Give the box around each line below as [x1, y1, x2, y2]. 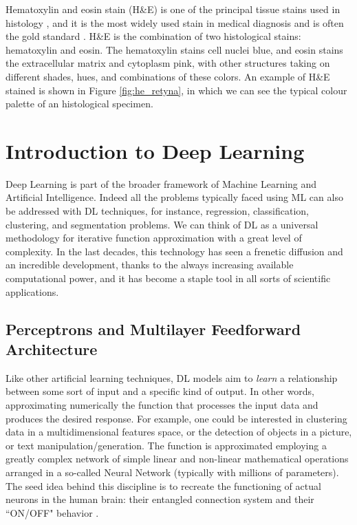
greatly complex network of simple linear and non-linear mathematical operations [6, 451, 349, 466]
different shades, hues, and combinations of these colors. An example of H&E [6, 69, 330, 83]
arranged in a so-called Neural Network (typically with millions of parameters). [6, 464, 339, 479]
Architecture [6, 339, 98, 359]
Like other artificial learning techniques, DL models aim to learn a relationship [6, 370, 338, 385]
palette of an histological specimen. [6, 96, 153, 111]
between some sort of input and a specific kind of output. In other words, [6, 384, 314, 398]
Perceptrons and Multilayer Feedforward [6, 318, 301, 339]
